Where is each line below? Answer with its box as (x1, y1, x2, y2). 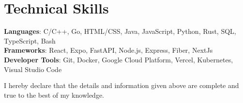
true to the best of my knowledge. (4, 89, 104, 100)
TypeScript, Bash (4, 35, 56, 45)
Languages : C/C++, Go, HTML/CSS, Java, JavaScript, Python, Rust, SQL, (4, 26, 236, 36)
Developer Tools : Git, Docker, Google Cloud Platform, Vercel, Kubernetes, (4, 54, 233, 64)
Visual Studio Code (4, 64, 62, 74)
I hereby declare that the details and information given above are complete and (4, 80, 239, 90)
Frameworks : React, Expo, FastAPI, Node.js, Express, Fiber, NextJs (4, 45, 213, 55)
